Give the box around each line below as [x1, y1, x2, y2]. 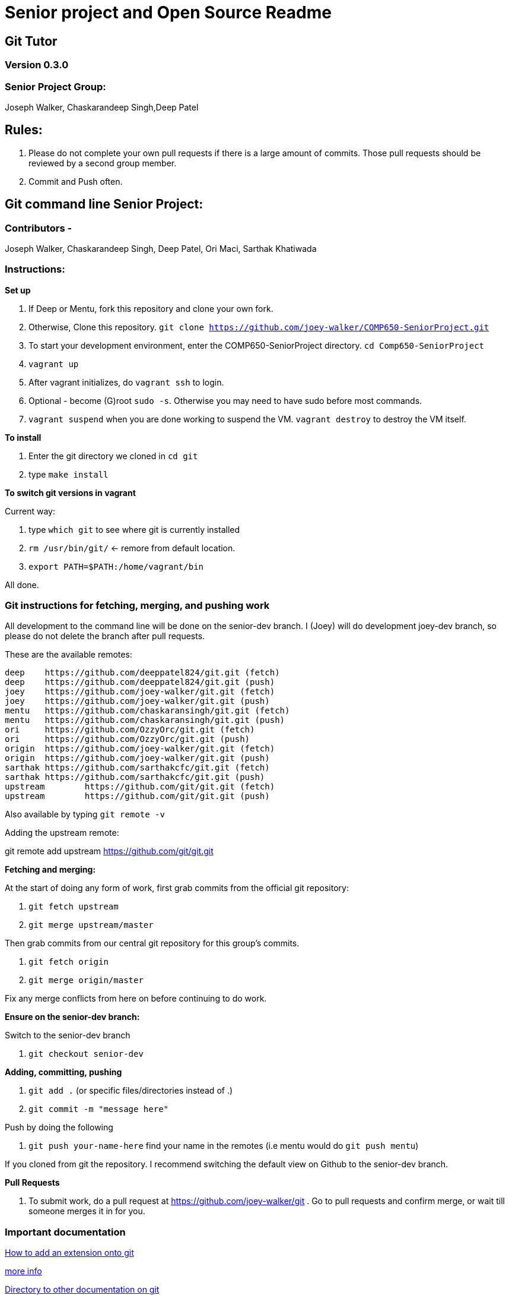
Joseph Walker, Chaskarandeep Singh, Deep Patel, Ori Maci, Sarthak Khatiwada [5, 243, 317, 254]
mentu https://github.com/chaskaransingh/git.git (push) [5, 715, 285, 725]
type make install [28, 469, 109, 479]
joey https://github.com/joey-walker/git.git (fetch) [5, 687, 275, 697]
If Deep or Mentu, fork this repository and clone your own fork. [28, 303, 273, 314]
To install [5, 432, 42, 443]
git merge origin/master [28, 975, 144, 986]
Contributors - [5, 222, 72, 234]
